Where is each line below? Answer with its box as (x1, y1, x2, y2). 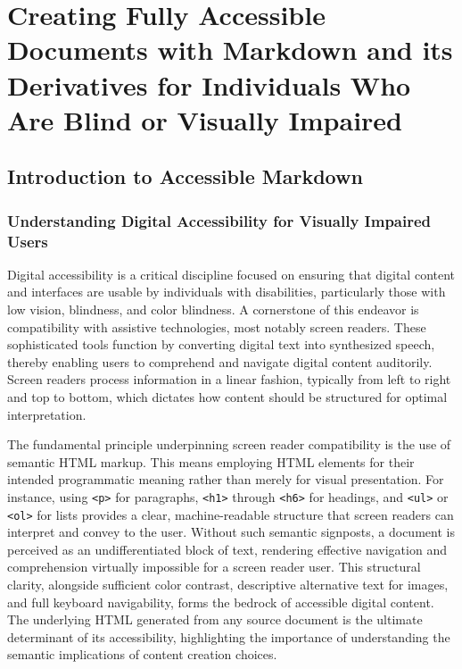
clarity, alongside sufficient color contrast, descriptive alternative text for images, (7, 575, 449, 594)
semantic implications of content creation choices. (7, 645, 277, 664)
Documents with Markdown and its (7, 31, 453, 68)
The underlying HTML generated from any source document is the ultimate (7, 610, 423, 629)
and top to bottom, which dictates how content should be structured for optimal (7, 388, 448, 406)
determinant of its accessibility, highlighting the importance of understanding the (7, 627, 450, 646)
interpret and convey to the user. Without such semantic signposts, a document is (7, 523, 455, 541)
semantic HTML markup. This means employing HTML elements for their (7, 452, 415, 471)
